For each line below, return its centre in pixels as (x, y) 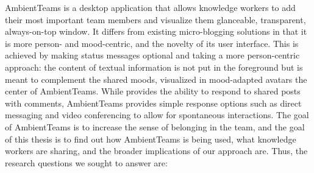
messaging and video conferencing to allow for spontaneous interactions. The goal (157, 115)
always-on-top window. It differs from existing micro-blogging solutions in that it (156, 31)
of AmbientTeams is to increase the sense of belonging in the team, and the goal (155, 126)
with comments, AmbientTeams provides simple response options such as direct (153, 103)
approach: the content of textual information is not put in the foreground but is (154, 67)
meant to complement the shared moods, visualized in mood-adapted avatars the (156, 79)
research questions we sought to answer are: (86, 162)
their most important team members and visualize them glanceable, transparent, (155, 19)
